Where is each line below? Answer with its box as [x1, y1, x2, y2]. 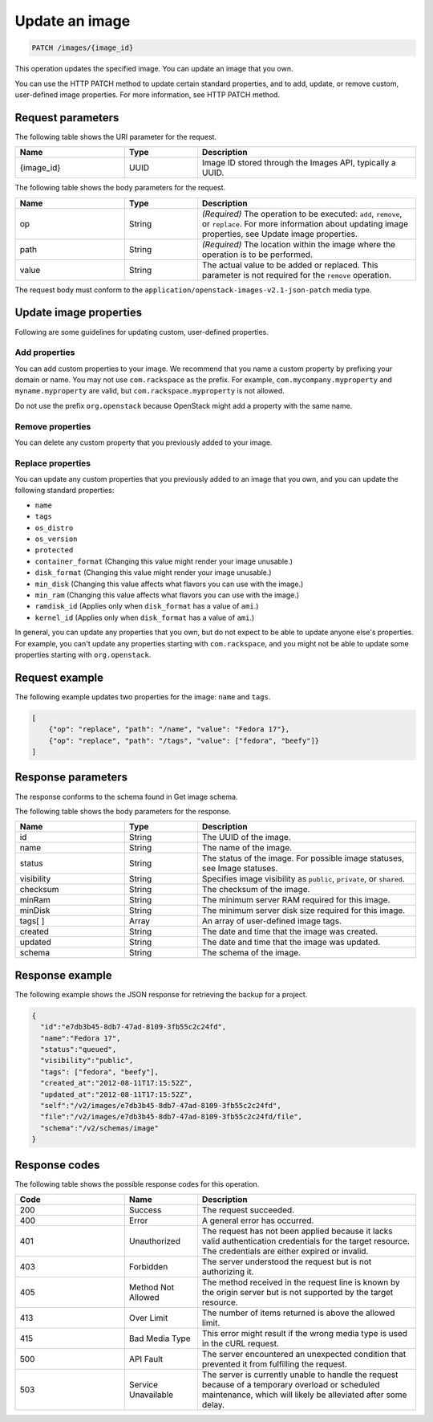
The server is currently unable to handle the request [201, 1369, 399, 1380]
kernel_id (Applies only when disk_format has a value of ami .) [34, 613, 255, 622]
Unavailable [128, 1389, 174, 1400]
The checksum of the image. [201, 884, 310, 895]
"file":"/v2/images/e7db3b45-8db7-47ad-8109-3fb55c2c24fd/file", [40, 1112, 303, 1122]
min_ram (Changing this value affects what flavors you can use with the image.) [34, 590, 300, 600]
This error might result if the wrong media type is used [201, 1327, 408, 1338]
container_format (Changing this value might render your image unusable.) [34, 556, 293, 566]
